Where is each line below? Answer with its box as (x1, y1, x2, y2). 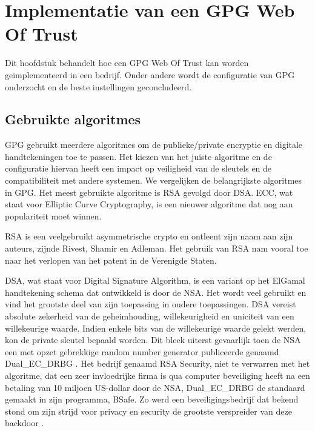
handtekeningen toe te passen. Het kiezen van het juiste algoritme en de (5, 150, 272, 162)
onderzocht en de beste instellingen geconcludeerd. (5, 80, 192, 93)
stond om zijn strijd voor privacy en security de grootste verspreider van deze (5, 404, 292, 417)
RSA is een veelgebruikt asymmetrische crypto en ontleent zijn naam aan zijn (5, 230, 293, 242)
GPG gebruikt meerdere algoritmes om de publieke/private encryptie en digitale (5, 138, 303, 151)
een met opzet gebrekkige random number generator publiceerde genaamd (5, 345, 279, 358)
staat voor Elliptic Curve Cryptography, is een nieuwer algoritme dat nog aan (5, 198, 293, 210)
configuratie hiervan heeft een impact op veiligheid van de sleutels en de (5, 162, 272, 175)
